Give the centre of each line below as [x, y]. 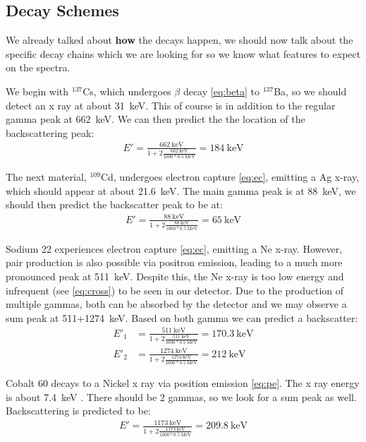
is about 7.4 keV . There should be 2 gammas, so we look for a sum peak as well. [181, 396]
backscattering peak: [50, 132]
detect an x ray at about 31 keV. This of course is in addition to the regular [171, 105]
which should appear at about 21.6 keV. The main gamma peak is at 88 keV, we [181, 190]
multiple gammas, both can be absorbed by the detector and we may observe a [176, 304]
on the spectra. [38, 67]
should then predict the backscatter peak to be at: [114, 204]
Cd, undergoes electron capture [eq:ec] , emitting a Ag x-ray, [230, 177]
